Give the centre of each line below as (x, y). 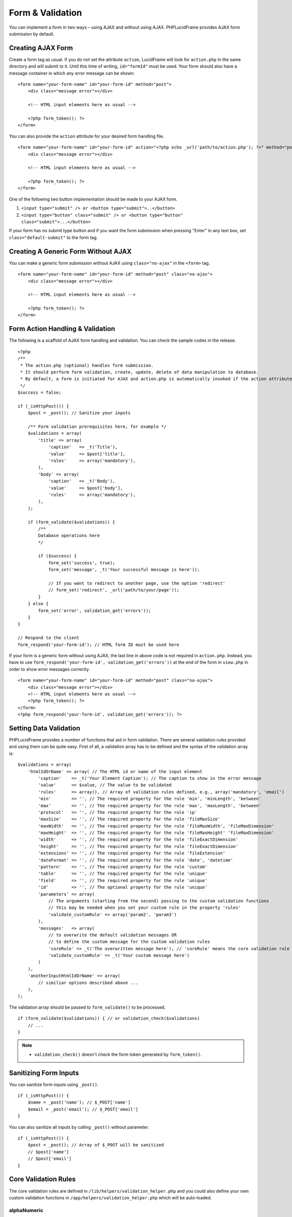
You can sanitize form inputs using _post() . (54, 1084)
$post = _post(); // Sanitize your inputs (79, 413)
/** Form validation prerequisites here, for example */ (97, 427)
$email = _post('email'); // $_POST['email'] (83, 1109)
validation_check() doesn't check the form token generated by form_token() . (118, 1054)
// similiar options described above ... (88, 983)
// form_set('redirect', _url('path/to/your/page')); (114, 590)
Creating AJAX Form (41, 48)
